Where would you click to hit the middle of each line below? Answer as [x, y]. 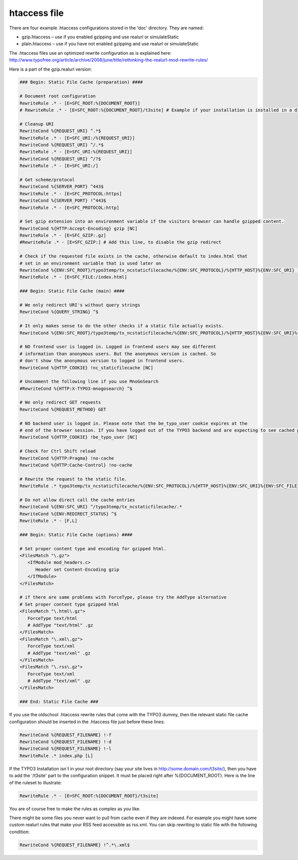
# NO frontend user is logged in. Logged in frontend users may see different [118, 347]
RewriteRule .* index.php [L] [56, 756]
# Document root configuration [58, 96]
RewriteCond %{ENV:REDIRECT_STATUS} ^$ [68, 514]
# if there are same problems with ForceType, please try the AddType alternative [123, 597]
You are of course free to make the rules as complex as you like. [75, 809]
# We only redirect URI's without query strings [80, 305]
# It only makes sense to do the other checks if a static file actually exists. [122, 326]
